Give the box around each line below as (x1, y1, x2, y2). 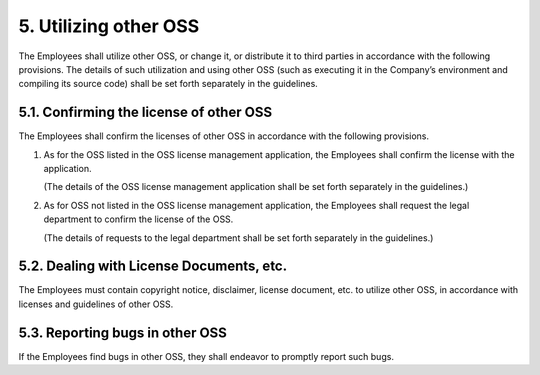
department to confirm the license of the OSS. (43, 213, 234, 225)
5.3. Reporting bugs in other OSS (18, 324, 227, 341)
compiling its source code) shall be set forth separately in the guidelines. (18, 78, 319, 90)
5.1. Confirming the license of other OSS (18, 104, 273, 121)
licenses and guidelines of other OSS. (18, 298, 174, 310)
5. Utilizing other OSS (18, 15, 200, 37)
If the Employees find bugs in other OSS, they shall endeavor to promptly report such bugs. (18, 350, 395, 362)
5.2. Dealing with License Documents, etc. (18, 258, 288, 275)
